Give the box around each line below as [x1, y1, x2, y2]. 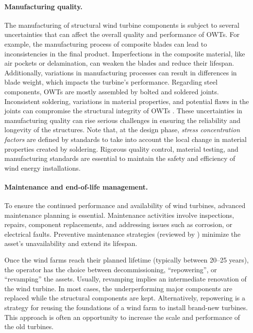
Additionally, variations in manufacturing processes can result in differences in [4, 67, 237, 77]
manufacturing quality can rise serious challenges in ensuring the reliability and [4, 115, 240, 125]
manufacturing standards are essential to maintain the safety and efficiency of [4, 153, 236, 163]
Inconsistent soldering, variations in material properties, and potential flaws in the [4, 96, 249, 106]
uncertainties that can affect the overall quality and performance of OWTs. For [4, 29, 240, 39]
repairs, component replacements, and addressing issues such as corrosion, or [4, 219, 233, 229]
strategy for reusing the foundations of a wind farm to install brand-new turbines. [4, 302, 248, 313]
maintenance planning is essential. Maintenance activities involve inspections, [4, 210, 234, 220]
